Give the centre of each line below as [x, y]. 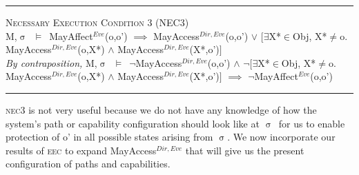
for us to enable [312, 123]
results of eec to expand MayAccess [81, 150]
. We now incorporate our [281, 137]
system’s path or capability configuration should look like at [133, 123]
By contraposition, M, [51, 62]
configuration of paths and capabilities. [88, 164]
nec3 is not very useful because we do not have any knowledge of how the [161, 109]
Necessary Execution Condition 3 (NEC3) [97, 22]
